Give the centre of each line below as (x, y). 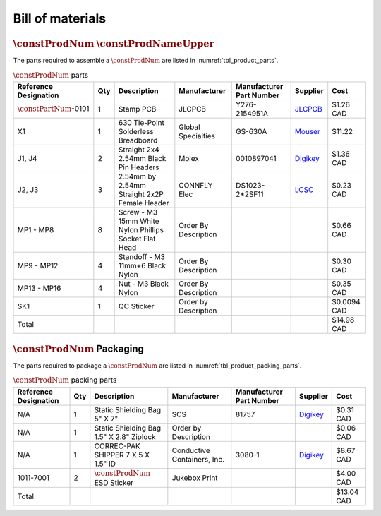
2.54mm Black (142, 159)
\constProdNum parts (50, 75)
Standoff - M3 (142, 257)
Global (189, 127)
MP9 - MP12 (38, 266)
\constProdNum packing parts (65, 380)
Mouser (307, 132)
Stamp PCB (137, 109)
